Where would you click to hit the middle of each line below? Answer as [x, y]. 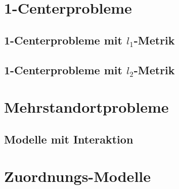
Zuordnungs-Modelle [77, 176]
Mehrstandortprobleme [86, 107]
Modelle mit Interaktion [69, 139]
